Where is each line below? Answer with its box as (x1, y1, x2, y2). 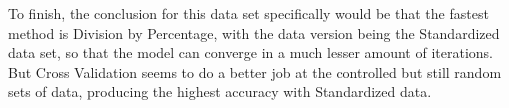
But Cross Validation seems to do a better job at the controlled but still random (8, 61, 502, 82)
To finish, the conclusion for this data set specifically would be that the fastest (8, 3, 489, 23)
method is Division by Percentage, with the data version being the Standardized (8, 22, 500, 43)
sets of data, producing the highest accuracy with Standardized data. (8, 81, 432, 102)
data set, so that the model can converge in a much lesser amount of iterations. (8, 42, 494, 63)
